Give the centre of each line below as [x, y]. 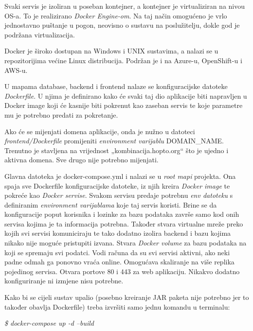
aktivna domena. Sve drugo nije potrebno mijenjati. [81, 160]
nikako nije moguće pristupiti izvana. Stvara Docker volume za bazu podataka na [126, 243]
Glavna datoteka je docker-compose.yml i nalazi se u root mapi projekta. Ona [120, 176]
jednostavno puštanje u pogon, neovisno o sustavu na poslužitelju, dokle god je [122, 25]
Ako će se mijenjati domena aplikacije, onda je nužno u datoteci [100, 131]
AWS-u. [16, 70]
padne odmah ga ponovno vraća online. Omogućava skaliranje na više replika [119, 262]
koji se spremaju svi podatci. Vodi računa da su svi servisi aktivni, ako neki [117, 252]
